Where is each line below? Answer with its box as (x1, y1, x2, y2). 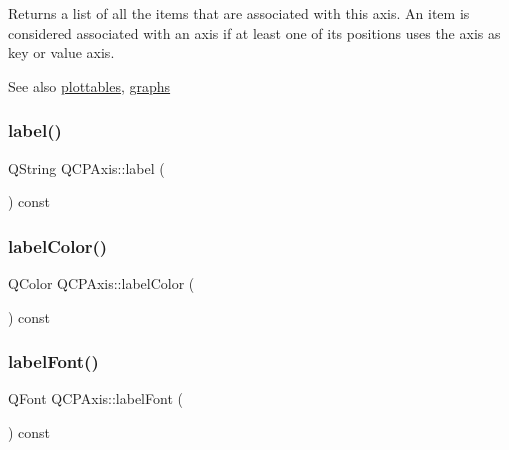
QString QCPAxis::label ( (8, 157, 165, 178)
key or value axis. (8, 42, 115, 63)
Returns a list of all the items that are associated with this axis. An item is (8, 3, 470, 23)
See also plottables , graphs (8, 75, 171, 96)
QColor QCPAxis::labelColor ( (8, 273, 195, 293)
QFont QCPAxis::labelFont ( (8, 388, 183, 409)
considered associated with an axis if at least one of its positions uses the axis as (8, 22, 501, 43)
